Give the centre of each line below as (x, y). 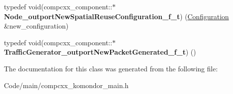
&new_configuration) (36, 26)
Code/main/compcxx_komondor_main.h (66, 85)
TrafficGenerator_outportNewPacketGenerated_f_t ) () (100, 52)
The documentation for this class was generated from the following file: (111, 68)
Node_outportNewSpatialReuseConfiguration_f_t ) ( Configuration (116, 16)
